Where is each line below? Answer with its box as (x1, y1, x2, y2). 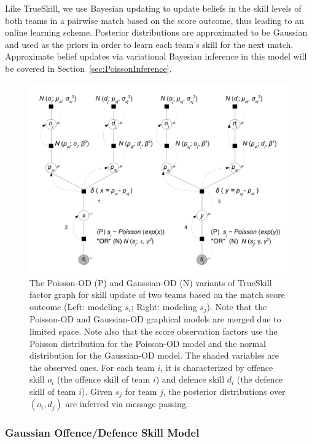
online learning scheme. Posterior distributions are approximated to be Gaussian (5, 26, 308, 39)
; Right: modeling (131, 300, 197, 313)
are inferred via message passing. (65, 397, 189, 410)
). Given (82, 384, 112, 397)
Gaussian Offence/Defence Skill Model (5, 425, 200, 440)
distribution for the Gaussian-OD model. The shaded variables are (29, 349, 279, 362)
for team (125, 384, 157, 397)
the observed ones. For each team (29, 360, 155, 373)
